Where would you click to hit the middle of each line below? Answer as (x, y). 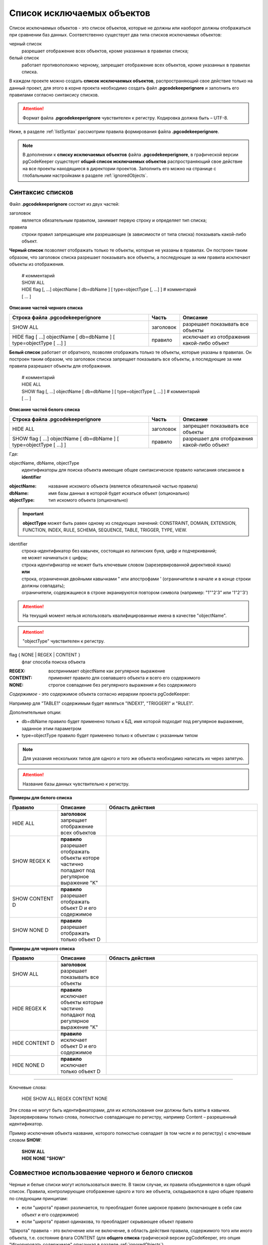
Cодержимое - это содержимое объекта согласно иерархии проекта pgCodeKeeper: (100, 694)
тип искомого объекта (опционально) (88, 500)
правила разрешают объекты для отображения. (60, 366)
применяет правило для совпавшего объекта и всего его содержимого (124, 678)
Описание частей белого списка (45, 410)
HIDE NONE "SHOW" (43, 1158)
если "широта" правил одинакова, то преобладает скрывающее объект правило (107, 1221)
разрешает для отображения (218, 438)
